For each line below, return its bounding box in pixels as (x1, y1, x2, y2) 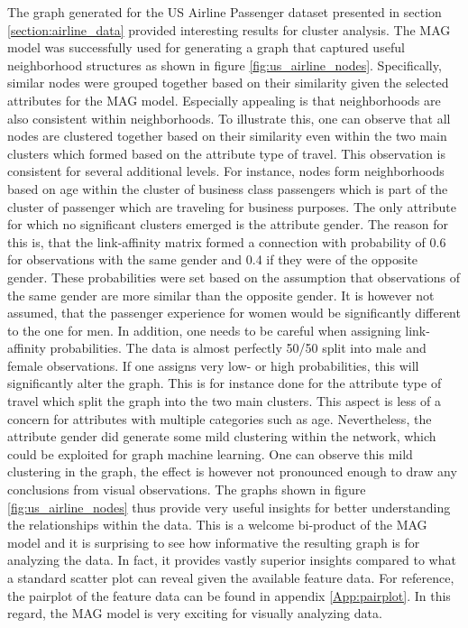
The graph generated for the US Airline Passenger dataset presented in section (7, 3, 442, 21)
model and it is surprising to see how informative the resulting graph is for (7, 532, 420, 551)
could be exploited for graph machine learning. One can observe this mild (7, 444, 413, 463)
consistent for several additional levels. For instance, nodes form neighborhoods (7, 162, 445, 180)
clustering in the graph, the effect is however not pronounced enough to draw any (7, 462, 457, 481)
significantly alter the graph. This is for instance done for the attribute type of (7, 374, 442, 392)
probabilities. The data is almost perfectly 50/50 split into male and (50, 338, 427, 357)
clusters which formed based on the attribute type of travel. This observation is (7, 143, 445, 162)
